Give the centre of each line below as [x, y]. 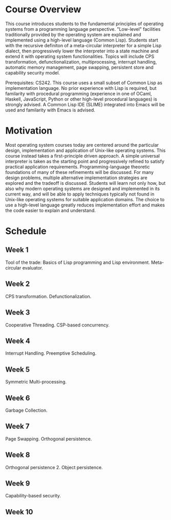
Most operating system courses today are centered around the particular [82, 145]
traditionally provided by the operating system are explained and [73, 34]
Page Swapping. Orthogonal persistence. [49, 439]
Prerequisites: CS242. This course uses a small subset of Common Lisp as [84, 83]
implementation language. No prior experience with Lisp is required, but [81, 88]
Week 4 [18, 341]
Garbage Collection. [26, 410]
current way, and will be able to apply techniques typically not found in [80, 194]
